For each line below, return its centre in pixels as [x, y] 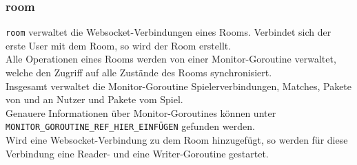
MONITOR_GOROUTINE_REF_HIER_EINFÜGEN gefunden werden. [130, 126]
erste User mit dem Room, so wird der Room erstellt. [119, 45]
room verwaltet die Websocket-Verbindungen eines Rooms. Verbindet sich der [169, 32]
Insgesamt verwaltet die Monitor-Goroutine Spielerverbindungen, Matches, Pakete [179, 86]
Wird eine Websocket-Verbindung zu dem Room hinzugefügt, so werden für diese [177, 140]
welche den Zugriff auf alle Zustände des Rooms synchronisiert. [139, 73]
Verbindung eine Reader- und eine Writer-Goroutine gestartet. [137, 153]
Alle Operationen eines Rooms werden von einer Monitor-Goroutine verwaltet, [171, 59]
